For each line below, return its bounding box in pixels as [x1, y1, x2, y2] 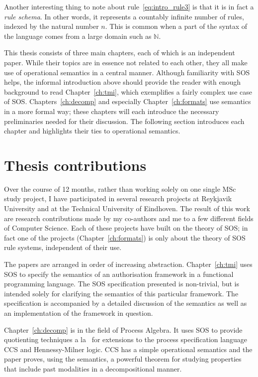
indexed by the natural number [4, 21, 99, 31]
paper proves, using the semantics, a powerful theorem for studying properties [4, 354, 242, 364]
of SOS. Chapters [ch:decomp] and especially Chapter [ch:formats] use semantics [4, 96, 251, 107]
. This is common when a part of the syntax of [105, 21, 248, 31]
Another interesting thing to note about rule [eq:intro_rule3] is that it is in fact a [4, 1, 254, 11]
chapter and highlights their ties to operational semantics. [4, 126, 180, 136]
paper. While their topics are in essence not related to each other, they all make [4, 57, 248, 67]
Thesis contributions [4, 154, 147, 175]
